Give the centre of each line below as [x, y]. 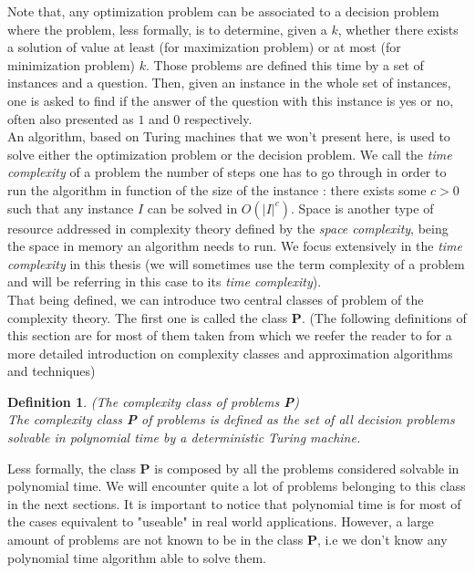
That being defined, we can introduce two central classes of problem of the [216, 299]
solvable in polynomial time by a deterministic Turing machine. [184, 438]
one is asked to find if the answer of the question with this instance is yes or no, [231, 100]
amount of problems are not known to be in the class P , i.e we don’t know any [227, 540]
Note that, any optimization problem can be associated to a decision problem [223, 11]
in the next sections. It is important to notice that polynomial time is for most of [234, 503]
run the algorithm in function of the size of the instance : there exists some [217, 189]
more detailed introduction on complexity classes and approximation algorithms [230, 353]
